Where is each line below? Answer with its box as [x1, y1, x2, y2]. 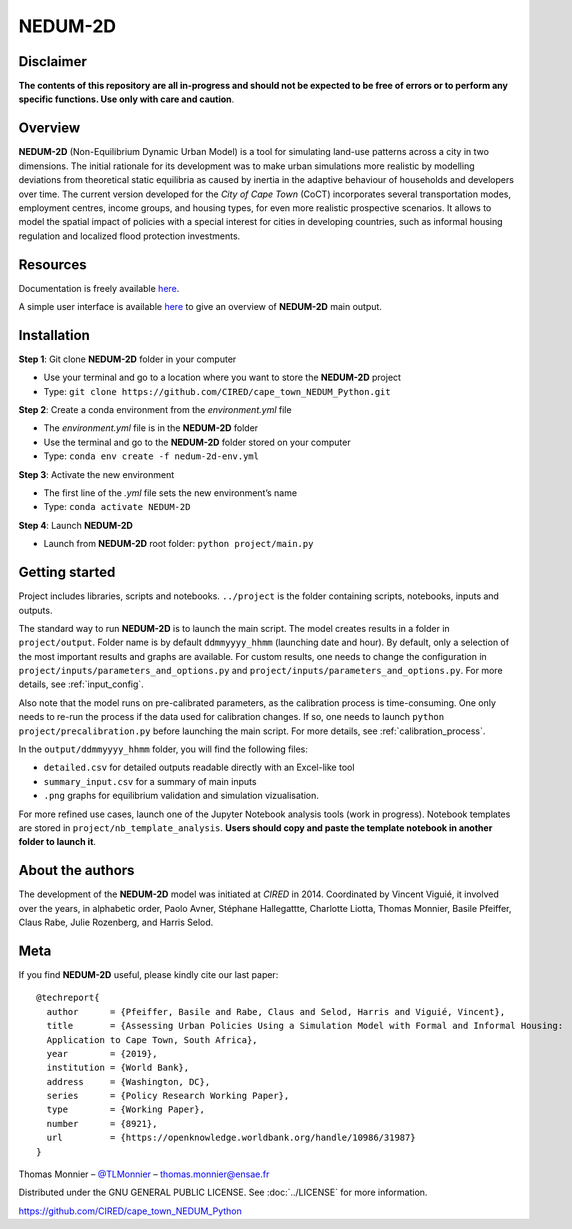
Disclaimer [18, 53, 87, 70]
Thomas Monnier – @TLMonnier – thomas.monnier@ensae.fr [18, 1168, 270, 1180]
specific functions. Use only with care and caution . [18, 93, 235, 105]
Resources [18, 256, 87, 273]
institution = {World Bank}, [46, 1062, 190, 1074]
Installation [18, 326, 90, 344]
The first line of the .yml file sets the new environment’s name [43, 487, 298, 499]
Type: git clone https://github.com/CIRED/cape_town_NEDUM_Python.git [43, 385, 391, 397]
